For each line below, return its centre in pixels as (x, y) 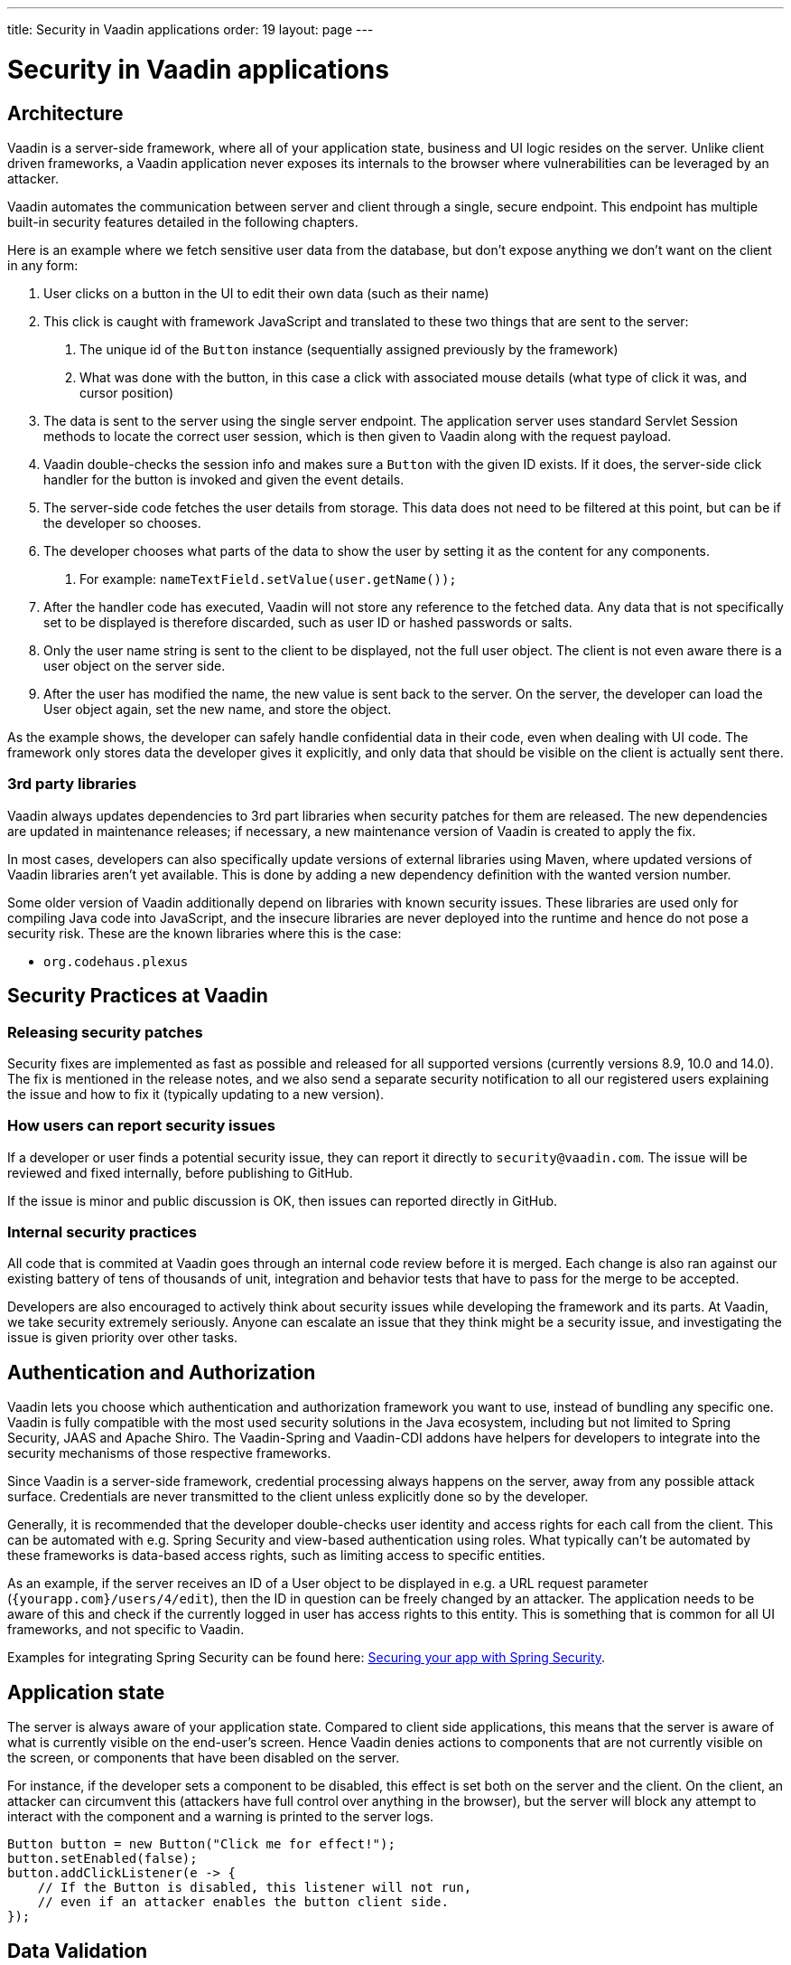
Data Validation (78, 1951)
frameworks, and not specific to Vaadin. (126, 1630)
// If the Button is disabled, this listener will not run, (255, 1888)
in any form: (43, 265)
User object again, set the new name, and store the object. (218, 709)
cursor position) (127, 392)
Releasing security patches (105, 1032)
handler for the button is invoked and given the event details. (224, 479)
